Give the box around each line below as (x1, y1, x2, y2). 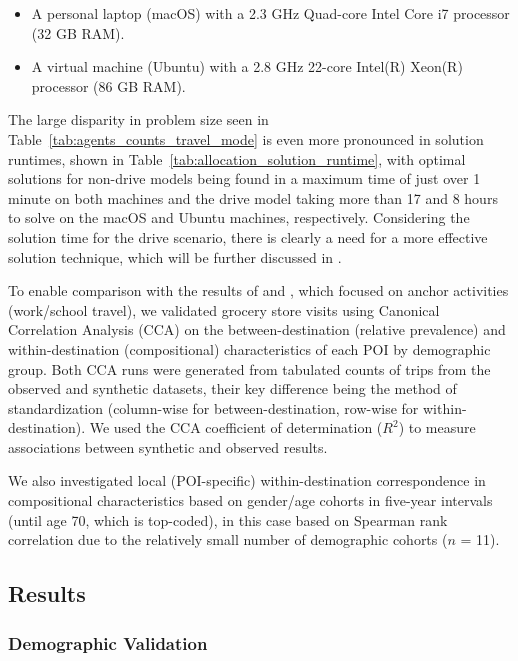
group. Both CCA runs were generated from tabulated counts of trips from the (8, 358, 491, 379)
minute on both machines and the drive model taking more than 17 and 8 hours (8, 187, 498, 208)
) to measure (398, 417, 476, 438)
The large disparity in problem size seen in (8, 109, 269, 130)
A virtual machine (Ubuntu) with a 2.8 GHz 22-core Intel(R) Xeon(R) (31, 56, 463, 77)
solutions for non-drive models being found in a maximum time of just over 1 (8, 168, 481, 189)
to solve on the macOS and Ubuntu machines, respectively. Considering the (8, 207, 470, 228)
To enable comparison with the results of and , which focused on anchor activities (8, 280, 509, 301)
